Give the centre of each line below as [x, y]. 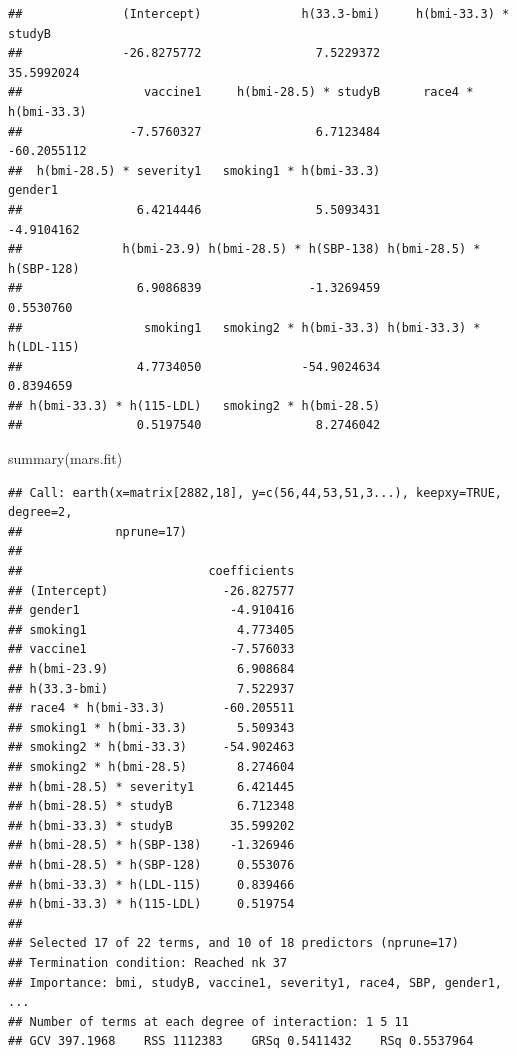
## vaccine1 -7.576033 [151, 649]
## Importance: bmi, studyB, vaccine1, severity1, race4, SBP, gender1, [255, 982]
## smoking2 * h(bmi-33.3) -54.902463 [151, 747]
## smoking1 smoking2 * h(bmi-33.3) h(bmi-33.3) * [244, 327]
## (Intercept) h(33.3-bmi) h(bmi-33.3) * [259, 14]
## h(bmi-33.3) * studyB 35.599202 [151, 825]
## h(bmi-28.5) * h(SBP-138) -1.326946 [151, 845]
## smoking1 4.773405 [151, 629]
